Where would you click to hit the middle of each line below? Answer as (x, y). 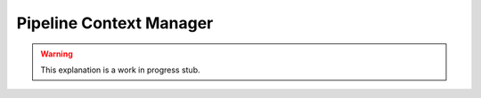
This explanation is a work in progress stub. (120, 70)
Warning (57, 54)
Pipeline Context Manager (115, 23)
